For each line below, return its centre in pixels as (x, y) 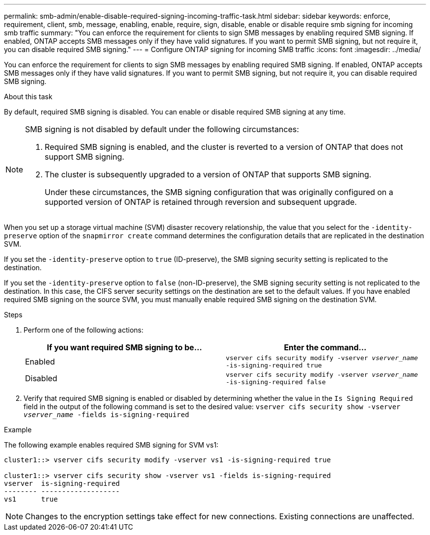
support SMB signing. (85, 157)
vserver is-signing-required (62, 483)
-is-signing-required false (276, 382)
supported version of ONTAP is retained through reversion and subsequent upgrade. (201, 202)
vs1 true (31, 499)
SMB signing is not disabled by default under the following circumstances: (162, 129)
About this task (28, 97)
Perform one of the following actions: (84, 330)
